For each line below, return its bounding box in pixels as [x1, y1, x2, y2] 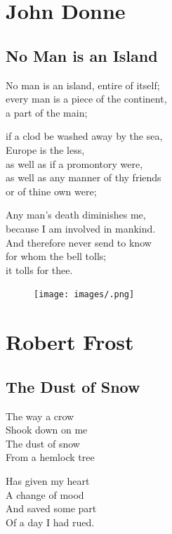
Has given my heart [6, 473, 90, 488]
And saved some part [6, 501, 97, 516]
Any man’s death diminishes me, [6, 207, 146, 222]
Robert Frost [6, 327, 134, 356]
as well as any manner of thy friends [6, 170, 161, 185]
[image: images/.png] [34, 289, 135, 300]
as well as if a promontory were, [6, 156, 143, 171]
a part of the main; [6, 105, 88, 119]
